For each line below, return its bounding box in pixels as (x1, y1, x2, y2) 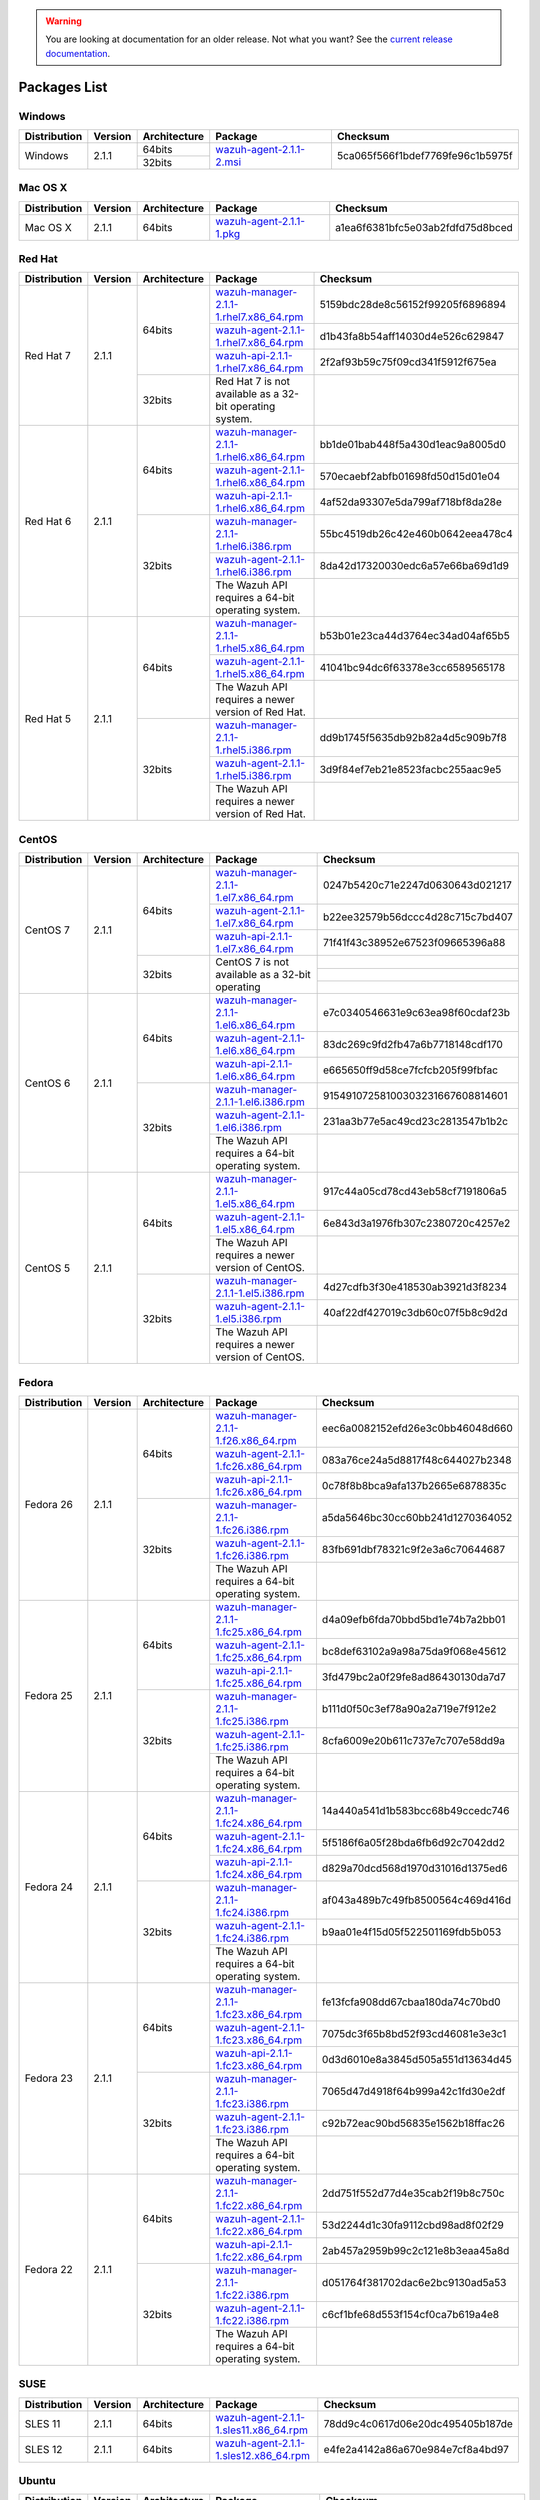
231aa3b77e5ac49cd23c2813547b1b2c (322, 1115, 509, 1129)
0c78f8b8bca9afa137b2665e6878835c (321, 1478, 507, 1492)
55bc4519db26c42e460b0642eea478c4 (319, 527, 514, 541)
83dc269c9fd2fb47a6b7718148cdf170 (322, 1038, 504, 1052)
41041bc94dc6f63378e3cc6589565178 (319, 661, 506, 675)
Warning (45, 15, 82, 27)
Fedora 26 (24, 1498, 74, 1512)
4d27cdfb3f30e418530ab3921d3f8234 (322, 1280, 508, 1294)
